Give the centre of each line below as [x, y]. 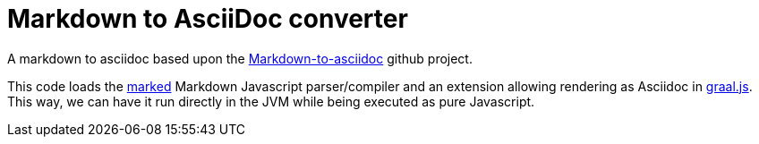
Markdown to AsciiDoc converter [208, 19]
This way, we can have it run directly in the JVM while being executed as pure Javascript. [271, 101]
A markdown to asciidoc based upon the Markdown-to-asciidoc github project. [240, 58]
